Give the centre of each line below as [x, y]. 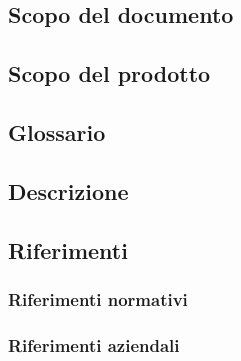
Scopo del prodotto [109, 73]
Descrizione [68, 190]
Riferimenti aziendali [94, 344]
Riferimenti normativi [98, 298]
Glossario [57, 131]
